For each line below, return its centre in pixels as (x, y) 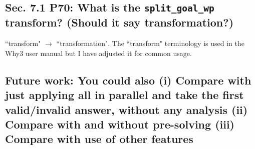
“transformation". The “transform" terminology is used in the (150, 43)
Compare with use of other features (99, 139)
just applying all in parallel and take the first (124, 95)
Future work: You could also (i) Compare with (128, 80)
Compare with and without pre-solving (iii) (120, 124)
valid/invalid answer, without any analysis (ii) (126, 109)
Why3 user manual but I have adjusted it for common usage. (98, 53)
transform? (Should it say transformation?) (119, 22)
